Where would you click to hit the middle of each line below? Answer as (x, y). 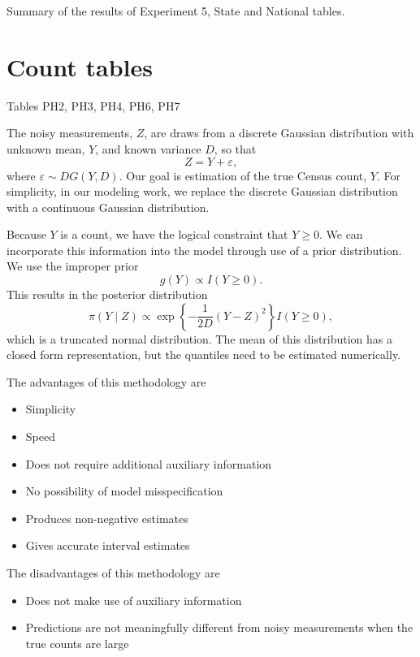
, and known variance (148, 148)
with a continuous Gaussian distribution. (108, 207)
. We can (341, 234)
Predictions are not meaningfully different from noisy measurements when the (219, 627)
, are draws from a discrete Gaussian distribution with (279, 133)
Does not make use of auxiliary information (134, 600)
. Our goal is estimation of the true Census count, (243, 175)
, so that (235, 148)
